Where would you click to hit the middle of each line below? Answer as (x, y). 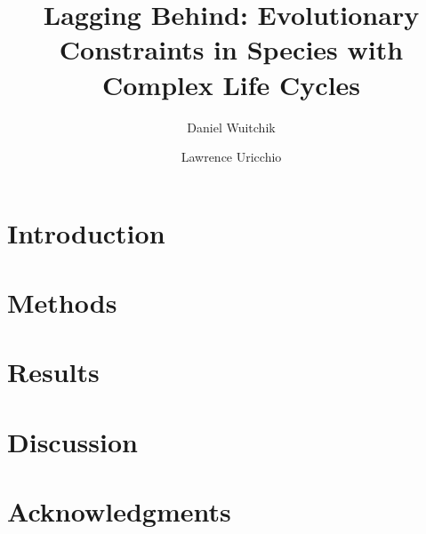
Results (53, 372)
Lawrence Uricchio (231, 157)
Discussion (72, 441)
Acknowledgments (119, 511)
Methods (62, 303)
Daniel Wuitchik (231, 127)
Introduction (86, 232)
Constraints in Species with (231, 49)
